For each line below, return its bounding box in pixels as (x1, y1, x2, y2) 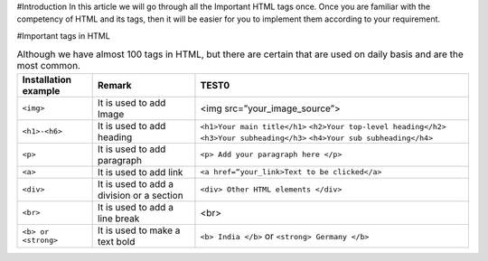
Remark (98, 79, 132, 91)
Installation (22, 73, 72, 86)
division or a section (98, 189, 184, 201)
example (22, 84, 61, 97)
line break (98, 212, 140, 225)
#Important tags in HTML (16, 30, 110, 41)
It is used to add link (98, 165, 183, 178)
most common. (16, 60, 81, 72)
